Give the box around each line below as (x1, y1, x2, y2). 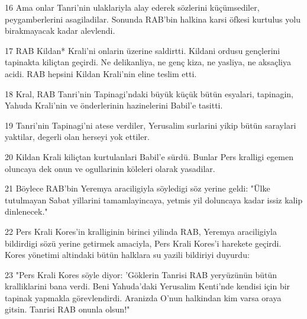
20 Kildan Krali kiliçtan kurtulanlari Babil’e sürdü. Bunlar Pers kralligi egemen (5, 150, 293, 162)
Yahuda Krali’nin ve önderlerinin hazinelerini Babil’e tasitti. (5, 99, 223, 111)
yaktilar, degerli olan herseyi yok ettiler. (5, 130, 150, 143)
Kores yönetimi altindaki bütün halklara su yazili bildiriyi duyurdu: (5, 248, 250, 261)
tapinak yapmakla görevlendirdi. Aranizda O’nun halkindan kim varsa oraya (5, 291, 282, 304)
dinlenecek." (5, 205, 48, 218)
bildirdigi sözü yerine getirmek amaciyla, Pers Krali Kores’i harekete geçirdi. (5, 237, 282, 249)
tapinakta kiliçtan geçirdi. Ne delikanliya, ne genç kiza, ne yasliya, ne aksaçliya (5, 56, 291, 68)
